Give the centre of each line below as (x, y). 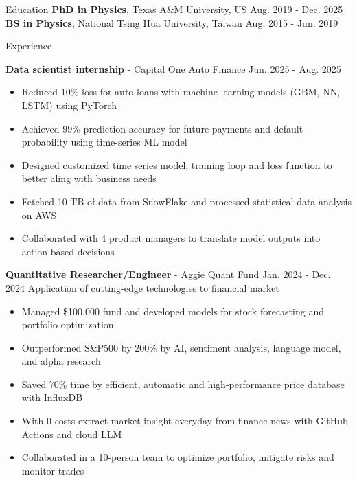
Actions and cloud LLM (72, 434)
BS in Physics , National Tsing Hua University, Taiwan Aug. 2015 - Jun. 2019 (172, 22)
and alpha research (61, 361)
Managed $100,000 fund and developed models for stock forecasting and (173, 311)
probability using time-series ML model (104, 142)
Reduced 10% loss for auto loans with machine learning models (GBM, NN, (181, 92)
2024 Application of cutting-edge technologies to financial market (142, 287)
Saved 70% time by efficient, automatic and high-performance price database (183, 384)
